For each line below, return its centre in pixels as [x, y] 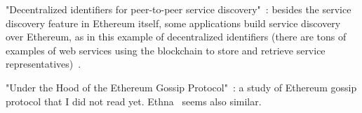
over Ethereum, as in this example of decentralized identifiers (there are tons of [176, 37]
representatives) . [43, 64]
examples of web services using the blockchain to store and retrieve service [166, 50]
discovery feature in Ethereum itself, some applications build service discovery [173, 23]
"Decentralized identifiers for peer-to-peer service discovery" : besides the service [179, 9]
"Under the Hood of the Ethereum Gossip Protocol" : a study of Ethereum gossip [181, 87]
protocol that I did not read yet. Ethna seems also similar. [134, 101]
